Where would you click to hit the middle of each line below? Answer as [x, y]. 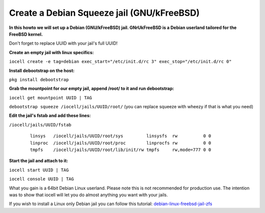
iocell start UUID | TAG [39, 170]
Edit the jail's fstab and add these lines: [50, 116]
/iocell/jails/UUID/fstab [40, 125]
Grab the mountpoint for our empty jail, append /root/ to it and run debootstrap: [92, 89]
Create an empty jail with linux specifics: [52, 52]
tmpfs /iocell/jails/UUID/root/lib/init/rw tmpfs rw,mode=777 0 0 [121, 150]
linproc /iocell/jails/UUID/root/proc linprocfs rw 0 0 [121, 143]
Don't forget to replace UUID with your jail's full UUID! [63, 43]
